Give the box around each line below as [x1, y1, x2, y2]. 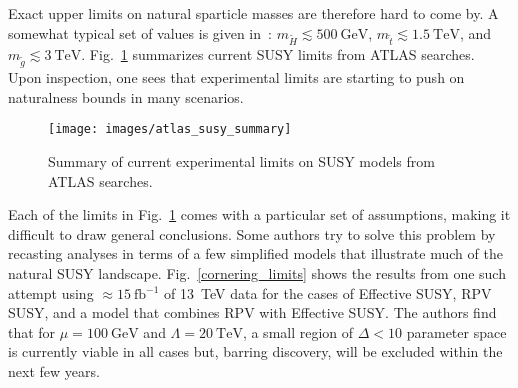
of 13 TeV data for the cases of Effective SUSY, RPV [164, 282, 492, 303]
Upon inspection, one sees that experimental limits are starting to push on [8, 67, 465, 88]
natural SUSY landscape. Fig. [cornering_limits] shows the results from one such [8, 262, 506, 283]
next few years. [8, 360, 100, 381]
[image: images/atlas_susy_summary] [48, 122, 292, 137]
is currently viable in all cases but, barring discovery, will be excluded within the [8, 341, 503, 362]
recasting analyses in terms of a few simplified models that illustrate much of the [8, 243, 503, 264]
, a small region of [242, 321, 354, 342]
